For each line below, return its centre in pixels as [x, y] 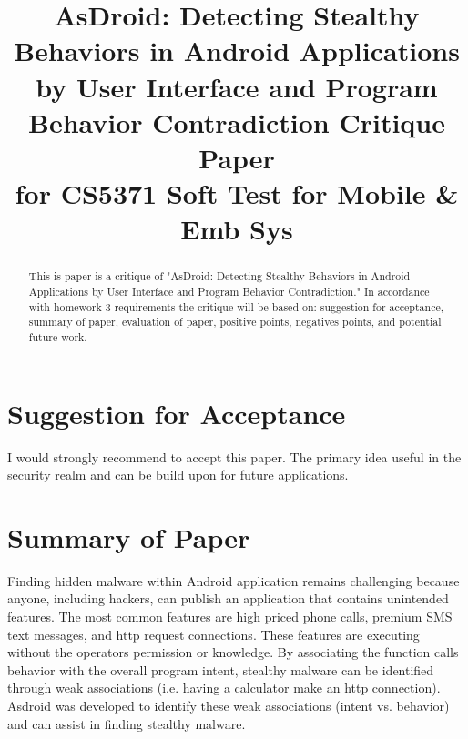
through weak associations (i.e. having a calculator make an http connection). [224, 688]
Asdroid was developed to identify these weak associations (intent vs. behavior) [229, 705]
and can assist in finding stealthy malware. [127, 723]
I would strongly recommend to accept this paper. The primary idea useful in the [234, 456]
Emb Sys [237, 229]
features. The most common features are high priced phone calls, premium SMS [230, 617]
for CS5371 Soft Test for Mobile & [237, 193]
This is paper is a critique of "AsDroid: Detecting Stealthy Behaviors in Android [219, 276]
